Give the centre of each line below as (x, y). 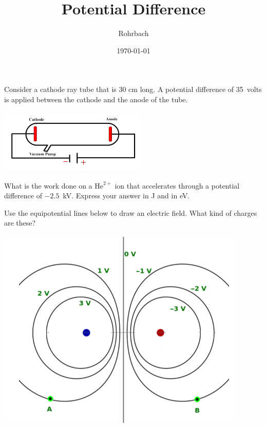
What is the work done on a (48, 185)
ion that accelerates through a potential (177, 185)
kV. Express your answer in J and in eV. (126, 196)
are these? (20, 223)
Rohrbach (134, 33)
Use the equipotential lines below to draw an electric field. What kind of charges (131, 212)
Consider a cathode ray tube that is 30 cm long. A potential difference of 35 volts (133, 89)
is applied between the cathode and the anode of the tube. (96, 99)
